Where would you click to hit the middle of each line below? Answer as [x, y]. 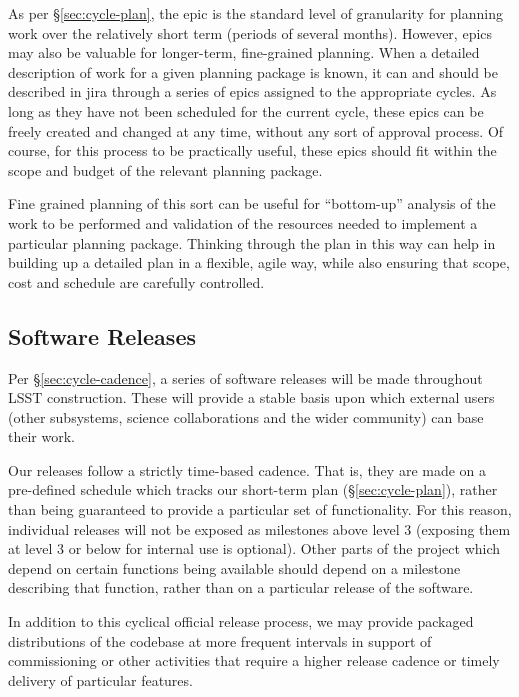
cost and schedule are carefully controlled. [136, 281]
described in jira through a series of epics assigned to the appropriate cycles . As [252, 91]
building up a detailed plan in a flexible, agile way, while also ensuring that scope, [259, 262]
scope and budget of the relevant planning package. [165, 169]
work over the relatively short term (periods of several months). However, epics [250, 32]
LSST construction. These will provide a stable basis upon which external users [251, 397]
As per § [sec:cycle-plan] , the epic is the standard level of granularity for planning [255, 13]
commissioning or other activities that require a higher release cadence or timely [254, 660]
